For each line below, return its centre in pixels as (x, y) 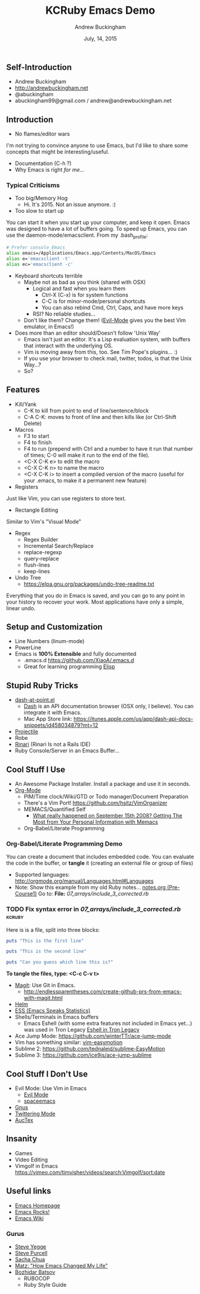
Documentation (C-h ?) (43, 163)
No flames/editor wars (42, 134)
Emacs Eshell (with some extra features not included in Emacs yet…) (108, 1023)
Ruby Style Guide (45, 1284)
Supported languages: (42, 875)
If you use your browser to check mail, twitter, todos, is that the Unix (108, 358)
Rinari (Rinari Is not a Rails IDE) (53, 744)
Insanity (22, 1139)
